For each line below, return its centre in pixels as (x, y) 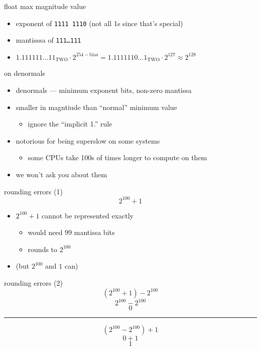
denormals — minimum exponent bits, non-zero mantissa (104, 90)
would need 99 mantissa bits (71, 232)
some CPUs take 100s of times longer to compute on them (117, 157)
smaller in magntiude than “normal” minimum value (96, 107)
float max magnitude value (45, 6)
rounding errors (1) (33, 191)
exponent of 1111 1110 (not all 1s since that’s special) (99, 23)
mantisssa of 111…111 (48, 40)
